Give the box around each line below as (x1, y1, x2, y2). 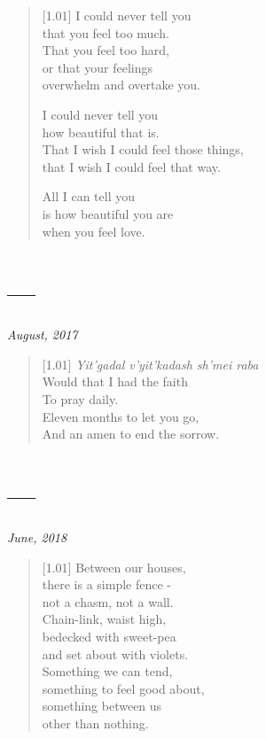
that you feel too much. (42, 23, 169, 42)
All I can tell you (42, 187, 136, 206)
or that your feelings (42, 58, 153, 76)
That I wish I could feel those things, (42, 140, 244, 159)
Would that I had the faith (42, 372, 188, 391)
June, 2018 (7, 527, 67, 546)
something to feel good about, (42, 679, 205, 697)
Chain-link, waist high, (42, 610, 167, 628)
